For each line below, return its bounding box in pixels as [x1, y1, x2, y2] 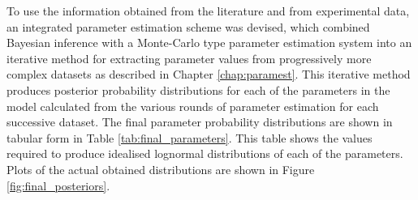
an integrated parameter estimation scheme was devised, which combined [6, 18, 370, 35]
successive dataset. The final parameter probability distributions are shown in [6, 113, 393, 130]
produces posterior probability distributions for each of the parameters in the [6, 81, 390, 98]
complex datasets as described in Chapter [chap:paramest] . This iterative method [6, 66, 411, 83]
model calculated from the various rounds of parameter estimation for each [6, 97, 379, 114]
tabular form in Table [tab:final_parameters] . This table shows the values [6, 129, 373, 146]
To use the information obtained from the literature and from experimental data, [6, 2, 410, 19]
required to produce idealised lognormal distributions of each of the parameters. [6, 145, 403, 162]
